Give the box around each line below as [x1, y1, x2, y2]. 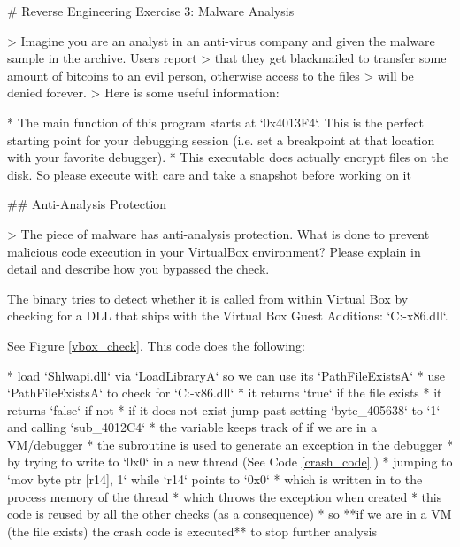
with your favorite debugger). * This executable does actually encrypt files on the [7, 148, 448, 166]
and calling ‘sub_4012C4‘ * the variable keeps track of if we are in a [7, 418, 378, 436]
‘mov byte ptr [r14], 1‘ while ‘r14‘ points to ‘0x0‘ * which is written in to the [7, 470, 423, 489]
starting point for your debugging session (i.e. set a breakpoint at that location [7, 130, 435, 149]
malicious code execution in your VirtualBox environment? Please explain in [7, 242, 421, 260]
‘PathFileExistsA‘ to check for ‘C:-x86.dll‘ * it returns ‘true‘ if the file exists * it [7, 383, 442, 402]
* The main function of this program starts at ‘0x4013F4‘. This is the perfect [7, 112, 424, 131]
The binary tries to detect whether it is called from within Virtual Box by [7, 289, 409, 307]
